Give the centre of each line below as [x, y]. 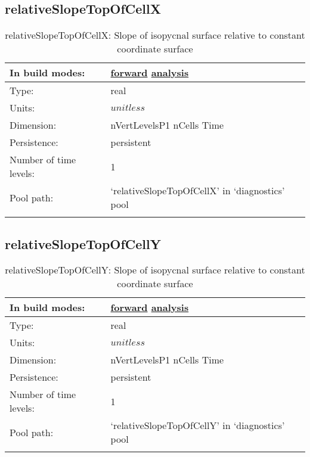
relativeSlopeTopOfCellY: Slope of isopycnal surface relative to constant [155, 270]
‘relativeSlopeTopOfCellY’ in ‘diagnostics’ [198, 425]
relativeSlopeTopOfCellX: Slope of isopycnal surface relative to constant [155, 35]
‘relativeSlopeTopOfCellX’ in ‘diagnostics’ [198, 191]
